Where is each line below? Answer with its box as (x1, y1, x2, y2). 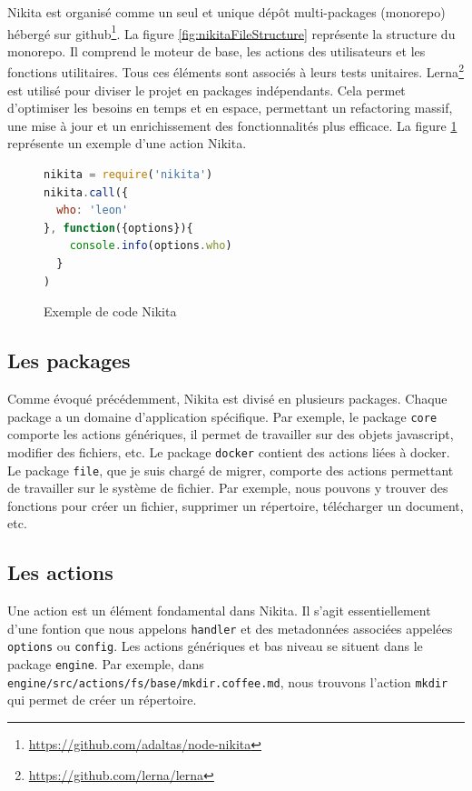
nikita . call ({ (44, 185, 129, 199)
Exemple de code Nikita (44, 302, 177, 321)
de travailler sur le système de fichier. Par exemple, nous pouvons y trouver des (7, 478, 448, 497)
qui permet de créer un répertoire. (7, 690, 197, 709)
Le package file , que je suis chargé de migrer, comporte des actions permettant (7, 460, 454, 479)
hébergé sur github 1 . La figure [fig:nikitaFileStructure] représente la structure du (7, 21, 456, 43)
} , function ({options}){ (44, 221, 193, 235)
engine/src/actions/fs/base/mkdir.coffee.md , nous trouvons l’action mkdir (7, 672, 448, 691)
